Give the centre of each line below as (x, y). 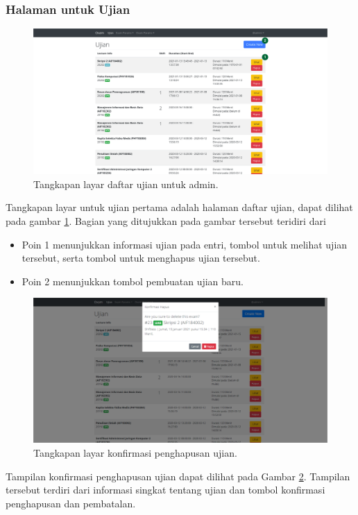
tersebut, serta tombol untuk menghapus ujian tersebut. (141, 258)
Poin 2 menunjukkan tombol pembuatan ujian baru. (133, 281)
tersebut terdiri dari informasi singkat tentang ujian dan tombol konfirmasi (165, 490)
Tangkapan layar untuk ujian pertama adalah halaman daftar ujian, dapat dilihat (179, 207)
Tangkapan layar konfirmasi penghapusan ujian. (135, 452)
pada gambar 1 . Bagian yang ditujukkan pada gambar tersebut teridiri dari (166, 220)
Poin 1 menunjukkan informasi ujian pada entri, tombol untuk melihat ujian (185, 244)
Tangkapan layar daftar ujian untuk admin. (126, 184)
